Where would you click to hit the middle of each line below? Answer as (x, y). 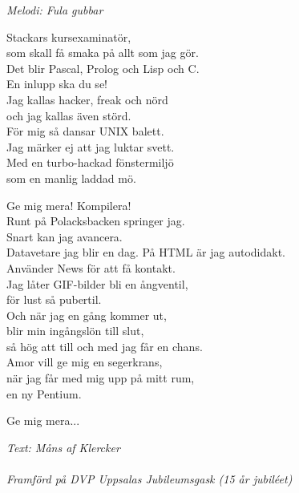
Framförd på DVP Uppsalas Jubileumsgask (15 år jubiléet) (149, 479)
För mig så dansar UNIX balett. (85, 131)
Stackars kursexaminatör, (69, 36)
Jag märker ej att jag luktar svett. (91, 146)
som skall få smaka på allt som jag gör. (103, 53)
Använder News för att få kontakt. (91, 267)
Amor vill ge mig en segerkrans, (85, 362)
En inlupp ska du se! (57, 84)
